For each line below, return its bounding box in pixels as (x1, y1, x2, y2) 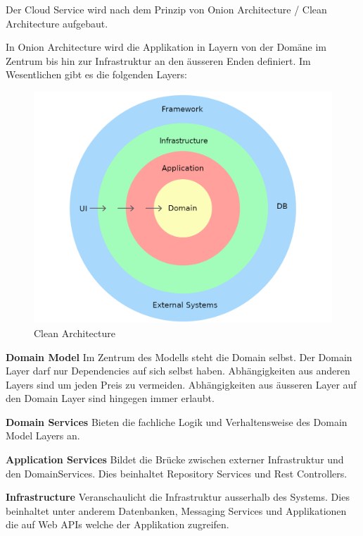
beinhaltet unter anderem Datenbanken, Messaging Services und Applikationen (6, 503, 347, 518)
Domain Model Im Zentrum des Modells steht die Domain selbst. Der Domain (6, 349, 352, 364)
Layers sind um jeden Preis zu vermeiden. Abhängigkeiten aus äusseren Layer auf (6, 377, 357, 391)
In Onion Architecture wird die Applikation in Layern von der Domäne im (6, 39, 327, 54)
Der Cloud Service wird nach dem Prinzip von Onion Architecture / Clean (6, 2, 327, 16)
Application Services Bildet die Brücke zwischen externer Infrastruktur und (6, 452, 344, 467)
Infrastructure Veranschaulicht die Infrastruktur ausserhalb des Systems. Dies (6, 489, 350, 504)
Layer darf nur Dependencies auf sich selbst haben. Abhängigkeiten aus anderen (6, 363, 350, 378)
